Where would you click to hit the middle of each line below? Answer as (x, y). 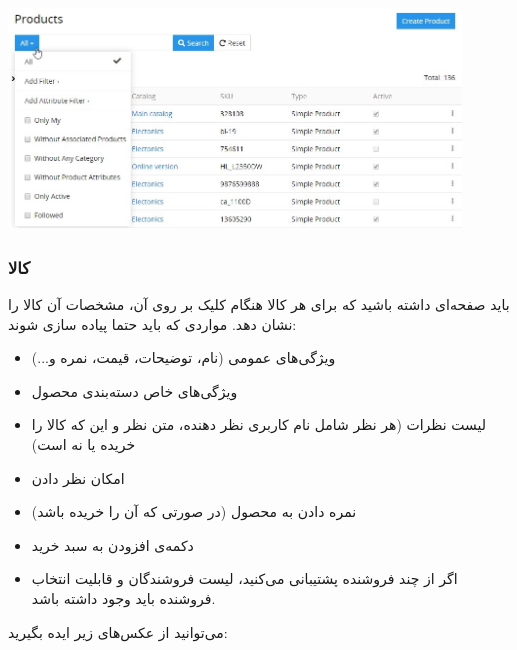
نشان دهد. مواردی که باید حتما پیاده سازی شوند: (152, 323)
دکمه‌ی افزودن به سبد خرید (112, 544)
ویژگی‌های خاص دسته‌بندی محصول (134, 390)
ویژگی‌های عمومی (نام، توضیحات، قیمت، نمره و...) (183, 357)
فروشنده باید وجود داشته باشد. (123, 597)
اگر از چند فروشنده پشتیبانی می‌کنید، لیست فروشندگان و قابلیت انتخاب (244, 578)
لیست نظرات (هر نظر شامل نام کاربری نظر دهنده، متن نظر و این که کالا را (259, 424)
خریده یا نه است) (83, 443)
